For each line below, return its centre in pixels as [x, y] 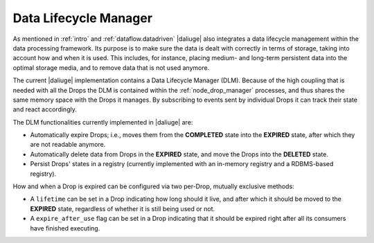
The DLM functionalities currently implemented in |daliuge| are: [103, 122]
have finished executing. [65, 228]
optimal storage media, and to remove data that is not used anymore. [111, 67]
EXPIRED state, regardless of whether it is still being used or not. [123, 208]
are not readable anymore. [68, 145]
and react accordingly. [45, 109]
